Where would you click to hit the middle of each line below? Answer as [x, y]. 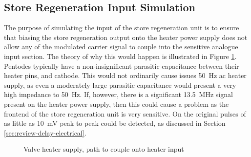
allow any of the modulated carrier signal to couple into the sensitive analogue [121, 47]
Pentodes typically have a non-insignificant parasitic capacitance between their [122, 66]
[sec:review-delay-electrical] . [45, 132]
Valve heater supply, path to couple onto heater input [104, 149]
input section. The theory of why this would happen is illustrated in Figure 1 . [120, 56]
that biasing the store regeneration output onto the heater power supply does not [126, 37]
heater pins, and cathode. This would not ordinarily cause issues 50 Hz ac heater [125, 75]
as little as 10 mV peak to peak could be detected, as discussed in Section [115, 123]
